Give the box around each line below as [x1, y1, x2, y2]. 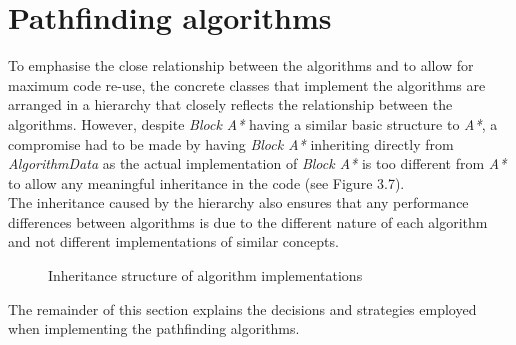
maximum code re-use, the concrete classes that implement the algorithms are [8, 74, 486, 95]
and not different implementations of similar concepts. [8, 231, 339, 252]
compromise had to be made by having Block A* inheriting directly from [8, 133, 454, 154]
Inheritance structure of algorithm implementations [48, 265, 363, 286]
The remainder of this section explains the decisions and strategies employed [8, 298, 477, 319]
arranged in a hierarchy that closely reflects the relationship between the [8, 94, 453, 115]
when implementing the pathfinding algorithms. [8, 318, 300, 339]
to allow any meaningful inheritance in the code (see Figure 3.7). [8, 172, 405, 193]
